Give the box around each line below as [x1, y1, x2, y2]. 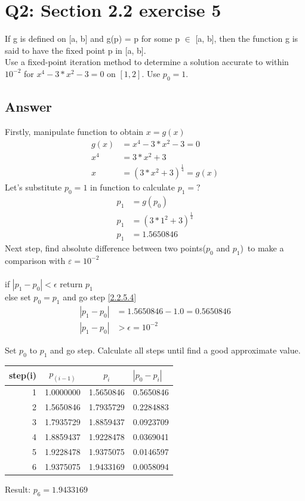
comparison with [5, 254, 66, 266]
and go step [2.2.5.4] [63, 291, 137, 303]
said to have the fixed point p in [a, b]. [5, 44, 146, 56]
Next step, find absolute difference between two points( [5, 242, 207, 254]
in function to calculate [90, 181, 175, 193]
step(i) [9, 368, 36, 381]
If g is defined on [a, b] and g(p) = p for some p [5, 32, 180, 45]
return [60, 278, 83, 290]
